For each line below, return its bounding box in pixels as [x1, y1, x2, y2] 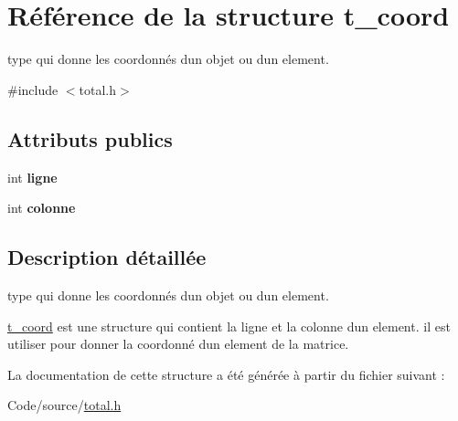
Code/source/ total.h [7, 395, 122, 415]
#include [7, 79, 59, 99]
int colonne [7, 198, 76, 217]
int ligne [7, 167, 58, 186]
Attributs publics [7, 124, 173, 153]
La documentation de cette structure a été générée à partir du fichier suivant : [7, 364, 445, 384]
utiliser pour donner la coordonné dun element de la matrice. [7, 334, 349, 353]
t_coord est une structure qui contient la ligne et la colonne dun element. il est [7, 316, 451, 335]
